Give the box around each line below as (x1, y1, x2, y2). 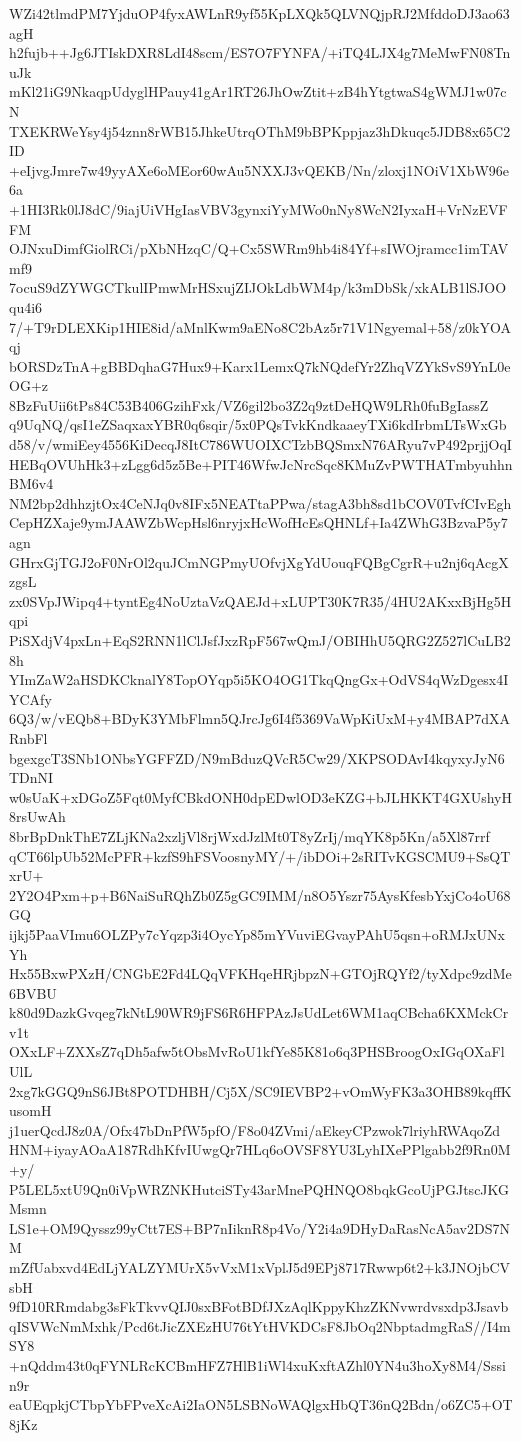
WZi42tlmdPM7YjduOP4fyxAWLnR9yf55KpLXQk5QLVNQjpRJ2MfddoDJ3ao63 (9, 3, 510, 23)
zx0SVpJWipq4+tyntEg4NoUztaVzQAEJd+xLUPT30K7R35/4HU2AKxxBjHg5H (9, 590, 512, 611)
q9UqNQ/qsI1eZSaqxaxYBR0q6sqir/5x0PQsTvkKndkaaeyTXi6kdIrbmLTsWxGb (9, 414, 507, 435)
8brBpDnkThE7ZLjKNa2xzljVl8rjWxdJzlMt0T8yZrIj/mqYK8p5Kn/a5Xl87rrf (9, 825, 490, 846)
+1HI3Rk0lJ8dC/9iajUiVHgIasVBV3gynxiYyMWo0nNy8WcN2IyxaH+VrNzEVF (9, 198, 508, 219)
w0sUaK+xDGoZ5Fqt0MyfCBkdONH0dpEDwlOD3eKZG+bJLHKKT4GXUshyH (9, 786, 512, 807)
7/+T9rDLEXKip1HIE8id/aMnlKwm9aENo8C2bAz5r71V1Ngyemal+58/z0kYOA (9, 316, 511, 337)
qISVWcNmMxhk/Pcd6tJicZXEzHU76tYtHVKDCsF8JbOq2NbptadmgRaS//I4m (9, 1315, 511, 1336)
